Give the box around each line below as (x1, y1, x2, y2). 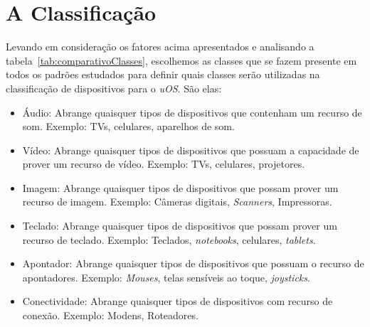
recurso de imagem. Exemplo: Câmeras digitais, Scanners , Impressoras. (22, 194, 332, 209)
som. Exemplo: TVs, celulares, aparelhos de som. (22, 119, 235, 134)
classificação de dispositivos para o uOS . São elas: (6, 80, 222, 95)
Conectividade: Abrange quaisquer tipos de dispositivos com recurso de (22, 294, 333, 309)
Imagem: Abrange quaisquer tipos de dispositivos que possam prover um (22, 180, 339, 195)
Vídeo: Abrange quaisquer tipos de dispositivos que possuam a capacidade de (22, 142, 359, 157)
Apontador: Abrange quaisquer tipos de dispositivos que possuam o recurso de (22, 256, 364, 271)
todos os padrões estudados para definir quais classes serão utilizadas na (6, 67, 320, 82)
